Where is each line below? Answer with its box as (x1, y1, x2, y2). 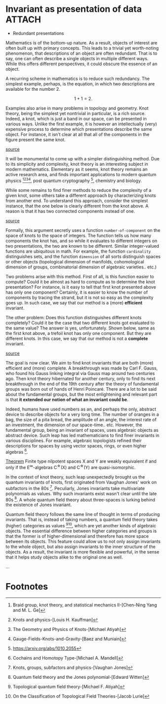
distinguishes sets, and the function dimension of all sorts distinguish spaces (5, 253, 161, 259)
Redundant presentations (12, 30, 65, 36)
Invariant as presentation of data (5, 3, 142, 15)
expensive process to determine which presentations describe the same (5, 126, 152, 132)
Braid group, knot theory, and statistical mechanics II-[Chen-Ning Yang (12, 602, 157, 608)
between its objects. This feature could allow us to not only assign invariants (5, 538, 161, 544)
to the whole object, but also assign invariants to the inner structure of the (5, 544, 156, 550)
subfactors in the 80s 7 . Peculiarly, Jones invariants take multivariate (5, 484, 145, 491)
